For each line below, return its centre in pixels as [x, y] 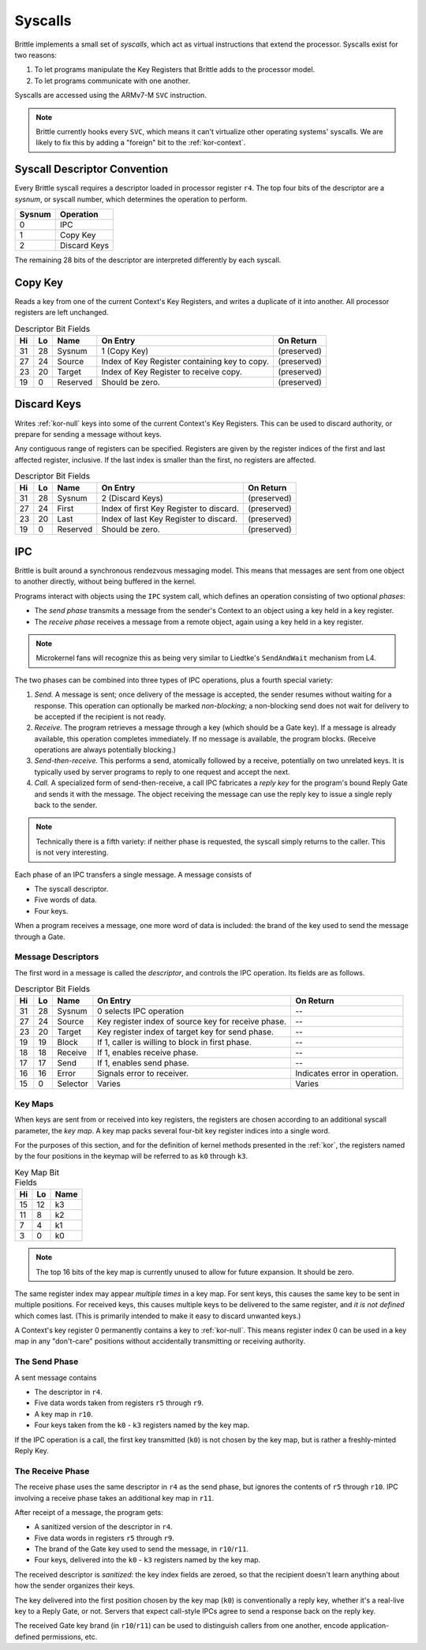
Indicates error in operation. [347, 1073]
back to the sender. [66, 805]
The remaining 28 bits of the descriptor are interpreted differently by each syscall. [148, 260]
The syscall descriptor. [71, 889]
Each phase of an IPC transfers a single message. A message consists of [133, 874]
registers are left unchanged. [62, 313]
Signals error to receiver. [143, 1073]
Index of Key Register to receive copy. [172, 372]
